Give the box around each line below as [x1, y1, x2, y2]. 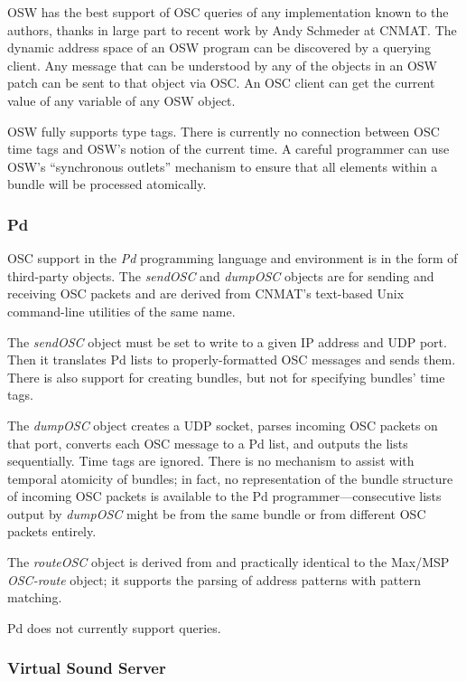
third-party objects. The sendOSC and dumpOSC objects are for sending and [7, 266, 434, 285]
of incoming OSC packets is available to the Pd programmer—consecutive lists [7, 487, 442, 506]
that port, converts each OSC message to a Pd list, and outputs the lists [7, 433, 408, 452]
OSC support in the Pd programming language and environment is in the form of [7, 249, 458, 268]
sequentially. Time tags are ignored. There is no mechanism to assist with [7, 451, 415, 470]
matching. [7, 588, 62, 607]
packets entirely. [7, 522, 97, 541]
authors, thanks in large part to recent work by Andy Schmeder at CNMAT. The [7, 20, 457, 39]
